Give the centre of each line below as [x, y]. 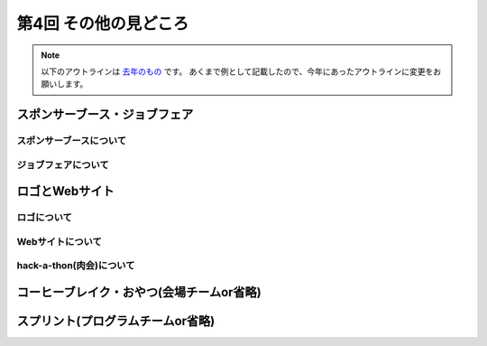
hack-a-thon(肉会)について [76, 266]
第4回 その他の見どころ [103, 23]
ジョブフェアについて [63, 164]
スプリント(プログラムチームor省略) [116, 321]
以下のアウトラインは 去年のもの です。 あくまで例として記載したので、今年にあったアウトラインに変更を [237, 71]
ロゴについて [44, 218]
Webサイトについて [60, 241]
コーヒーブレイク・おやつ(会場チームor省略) [139, 292]
